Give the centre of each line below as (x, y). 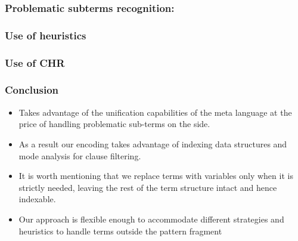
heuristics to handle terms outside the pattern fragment (120, 231)
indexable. (37, 199)
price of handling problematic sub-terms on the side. (114, 124)
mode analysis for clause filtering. (80, 155)
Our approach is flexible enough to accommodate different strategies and (151, 219)
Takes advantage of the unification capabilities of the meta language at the (155, 112)
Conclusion (32, 90)
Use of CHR (35, 62)
